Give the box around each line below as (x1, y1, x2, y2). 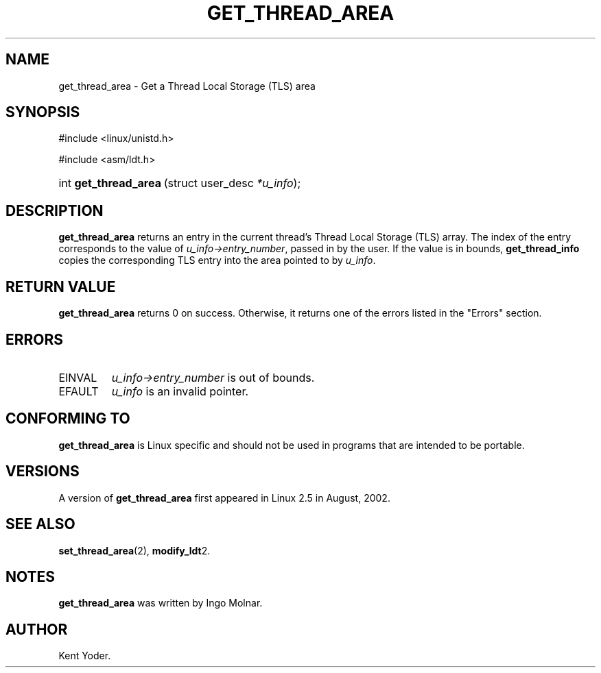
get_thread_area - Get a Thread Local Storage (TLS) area (58, 79, 316, 92)
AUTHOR (5, 620, 68, 638)
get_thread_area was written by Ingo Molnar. (58, 597, 263, 609)
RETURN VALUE (5, 278, 116, 295)
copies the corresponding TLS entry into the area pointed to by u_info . (58, 254, 376, 267)
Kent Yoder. (58, 650, 111, 662)
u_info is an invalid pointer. (111, 384, 249, 398)
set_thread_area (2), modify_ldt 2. (58, 544, 211, 556)
